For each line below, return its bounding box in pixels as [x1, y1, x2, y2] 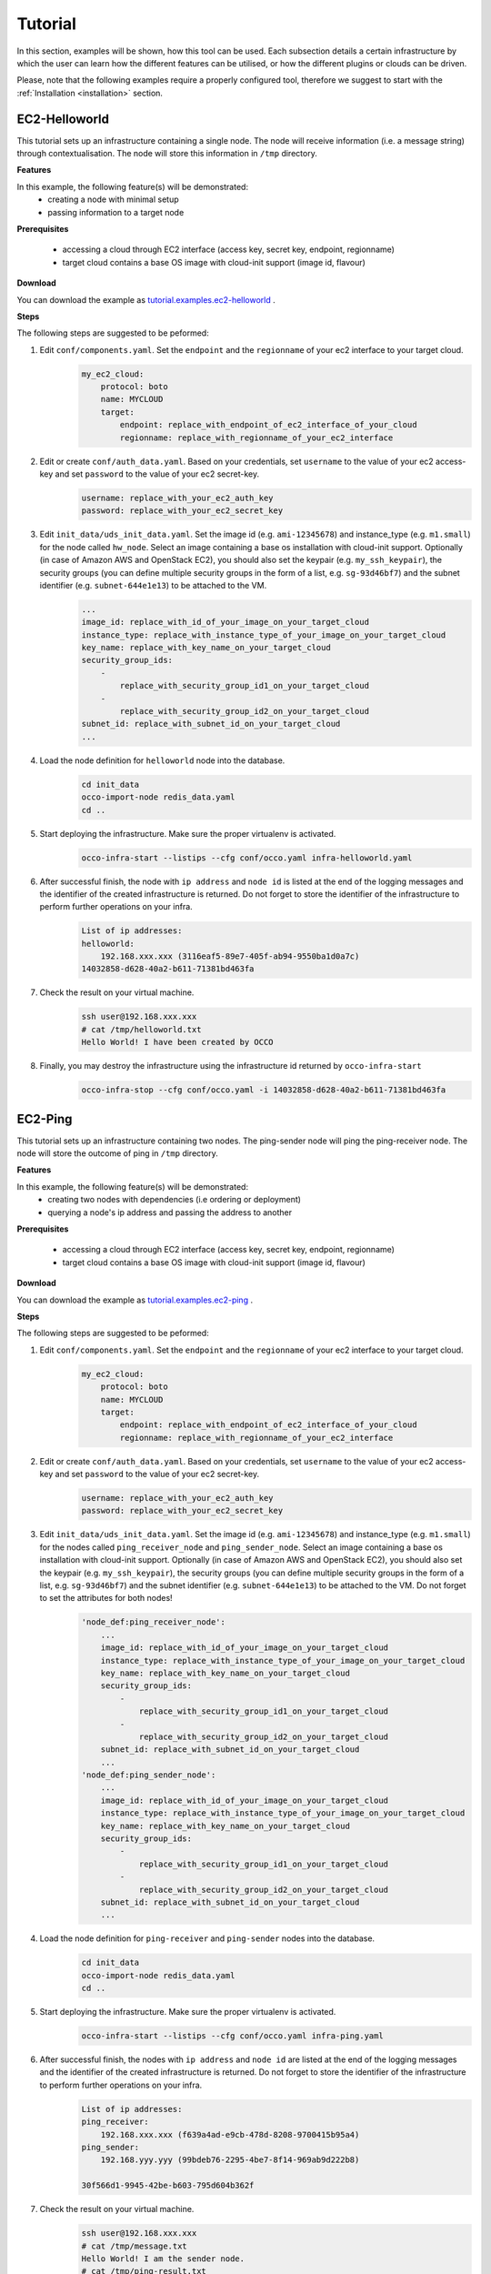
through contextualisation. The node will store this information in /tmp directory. [16, 148, 317, 159]
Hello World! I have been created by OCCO [81, 1037, 274, 1048]
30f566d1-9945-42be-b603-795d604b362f [81, 2180, 255, 2191]
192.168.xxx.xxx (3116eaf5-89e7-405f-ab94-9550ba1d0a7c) [100, 951, 360, 961]
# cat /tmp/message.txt [81, 2240, 188, 2251]
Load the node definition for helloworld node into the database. [39, 755, 286, 766]
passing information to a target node [47, 206, 185, 217]
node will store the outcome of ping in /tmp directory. [16, 1148, 218, 1159]
